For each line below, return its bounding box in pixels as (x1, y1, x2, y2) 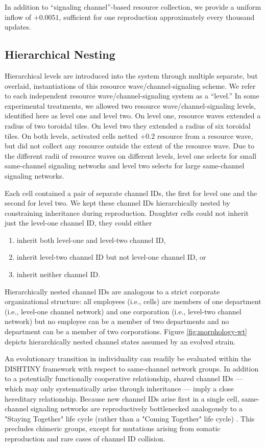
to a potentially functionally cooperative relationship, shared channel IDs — (5, 373, 243, 384)
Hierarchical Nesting (5, 46, 115, 62)
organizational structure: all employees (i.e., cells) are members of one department (5, 296, 261, 307)
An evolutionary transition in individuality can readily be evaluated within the (5, 353, 251, 364)
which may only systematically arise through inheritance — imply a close (5, 383, 234, 394)
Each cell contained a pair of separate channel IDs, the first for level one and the (5, 187, 257, 198)
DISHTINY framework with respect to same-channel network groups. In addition (5, 363, 259, 374)
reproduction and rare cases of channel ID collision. (5, 433, 165, 443)
